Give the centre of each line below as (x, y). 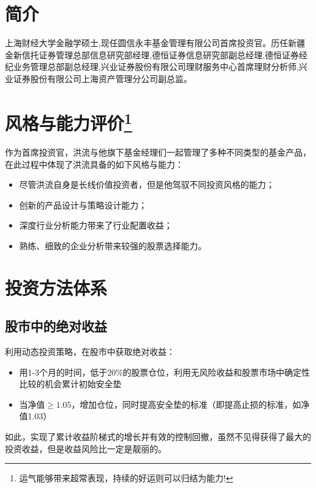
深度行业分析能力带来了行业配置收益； (96, 225)
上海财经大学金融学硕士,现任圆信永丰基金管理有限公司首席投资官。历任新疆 (155, 43)
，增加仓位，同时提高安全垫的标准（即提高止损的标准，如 (186, 404)
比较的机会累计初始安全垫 (70, 384)
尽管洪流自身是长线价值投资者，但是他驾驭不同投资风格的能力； (147, 184)
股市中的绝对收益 (56, 326)
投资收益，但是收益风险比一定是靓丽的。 (86, 448)
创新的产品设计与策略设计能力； (83, 204)
